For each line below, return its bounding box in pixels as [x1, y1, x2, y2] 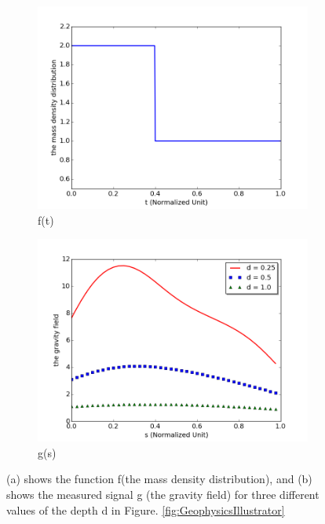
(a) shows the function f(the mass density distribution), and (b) [6, 471, 312, 487]
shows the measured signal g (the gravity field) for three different [6, 486, 320, 502]
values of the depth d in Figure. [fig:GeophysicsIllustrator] [6, 501, 285, 518]
